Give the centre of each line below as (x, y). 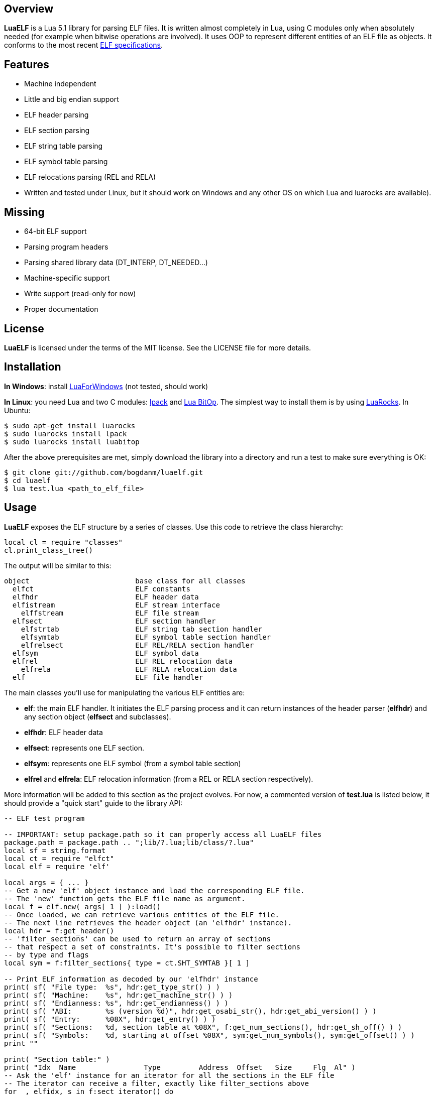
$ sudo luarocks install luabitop (72, 442)
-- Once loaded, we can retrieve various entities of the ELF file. (142, 915)
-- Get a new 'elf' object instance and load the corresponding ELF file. (154, 890)
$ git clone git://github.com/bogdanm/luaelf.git (104, 472)
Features (27, 64)
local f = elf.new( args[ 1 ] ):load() (82, 906)
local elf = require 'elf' (57, 866)
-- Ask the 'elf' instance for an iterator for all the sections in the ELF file (169, 1075)
